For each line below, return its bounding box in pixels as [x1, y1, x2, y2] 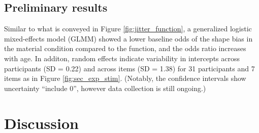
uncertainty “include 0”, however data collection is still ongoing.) [4, 82, 206, 93]
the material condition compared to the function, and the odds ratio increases [4, 43, 246, 54]
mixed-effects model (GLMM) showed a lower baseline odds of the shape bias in [4, 33, 253, 43]
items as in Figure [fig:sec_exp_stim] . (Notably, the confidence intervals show [4, 73, 246, 83]
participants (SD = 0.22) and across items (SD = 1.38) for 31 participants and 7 [4, 63, 255, 73]
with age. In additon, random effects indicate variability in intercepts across [4, 53, 240, 63]
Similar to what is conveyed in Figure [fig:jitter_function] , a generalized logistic [4, 23, 252, 34]
